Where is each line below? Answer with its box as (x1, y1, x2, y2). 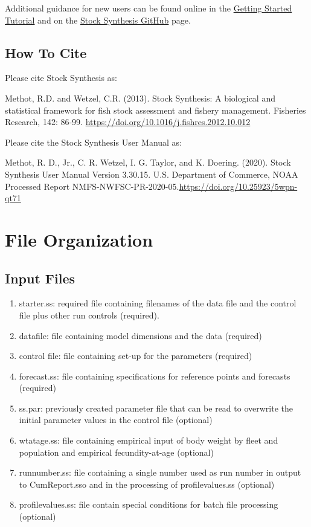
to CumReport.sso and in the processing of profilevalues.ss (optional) (19, 477, 275, 490)
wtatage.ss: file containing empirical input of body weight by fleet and (19, 434, 278, 447)
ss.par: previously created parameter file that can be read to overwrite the (19, 401, 293, 414)
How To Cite (5, 43, 87, 62)
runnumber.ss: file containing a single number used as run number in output (19, 466, 301, 479)
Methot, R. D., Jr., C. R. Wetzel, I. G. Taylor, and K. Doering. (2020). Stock (5, 156, 291, 169)
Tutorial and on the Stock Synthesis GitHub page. (5, 13, 191, 26)
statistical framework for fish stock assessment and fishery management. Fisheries (5, 103, 306, 116)
